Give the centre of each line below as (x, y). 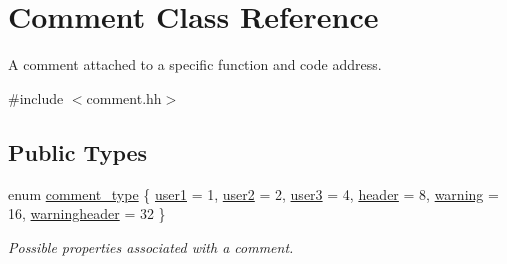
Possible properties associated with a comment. (151, 246)
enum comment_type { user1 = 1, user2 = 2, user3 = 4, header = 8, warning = (253, 193)
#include (36, 97)
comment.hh (124, 97)
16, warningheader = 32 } (87, 213)
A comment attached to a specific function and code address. (195, 64)
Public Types (78, 151)
